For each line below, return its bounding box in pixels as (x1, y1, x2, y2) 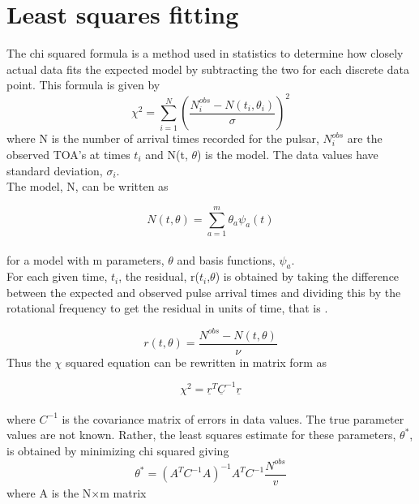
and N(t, (145, 146, 188, 162)
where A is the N (6, 484, 92, 501)
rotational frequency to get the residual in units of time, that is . (6, 299, 328, 317)
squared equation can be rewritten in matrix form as (66, 353, 327, 370)
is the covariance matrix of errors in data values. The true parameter (62, 410, 404, 427)
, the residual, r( (118, 268, 199, 285)
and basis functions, (177, 251, 276, 268)
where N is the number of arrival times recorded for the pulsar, (6, 130, 319, 147)
